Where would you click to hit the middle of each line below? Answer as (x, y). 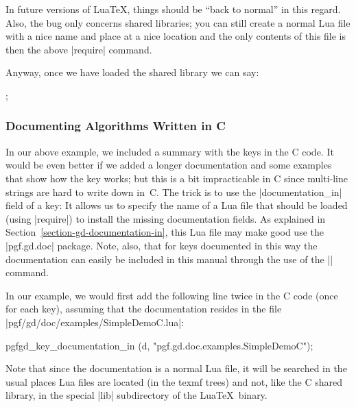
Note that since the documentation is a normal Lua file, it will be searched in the (176, 368)
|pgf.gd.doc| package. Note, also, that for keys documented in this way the (162, 245)
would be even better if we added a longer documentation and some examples (169, 165)
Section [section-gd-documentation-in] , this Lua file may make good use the (165, 232)
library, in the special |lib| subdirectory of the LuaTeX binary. (137, 395)
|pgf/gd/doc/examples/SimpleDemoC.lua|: (95, 322)
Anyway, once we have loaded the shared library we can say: (132, 72)
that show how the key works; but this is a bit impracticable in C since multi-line (177, 178)
